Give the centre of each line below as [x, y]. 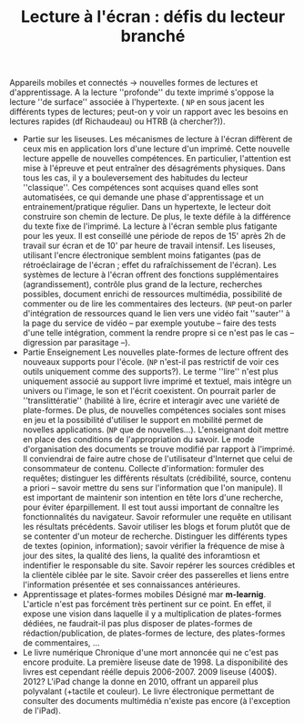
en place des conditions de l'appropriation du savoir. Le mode [138, 440]
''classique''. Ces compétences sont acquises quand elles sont [141, 188]
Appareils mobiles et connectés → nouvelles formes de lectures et [134, 83]
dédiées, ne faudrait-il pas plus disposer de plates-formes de [137, 624]
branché [153, 36]
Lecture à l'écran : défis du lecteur [153, 17]
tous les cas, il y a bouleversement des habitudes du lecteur [135, 178]
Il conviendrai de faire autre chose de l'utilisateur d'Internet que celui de [157, 459]
